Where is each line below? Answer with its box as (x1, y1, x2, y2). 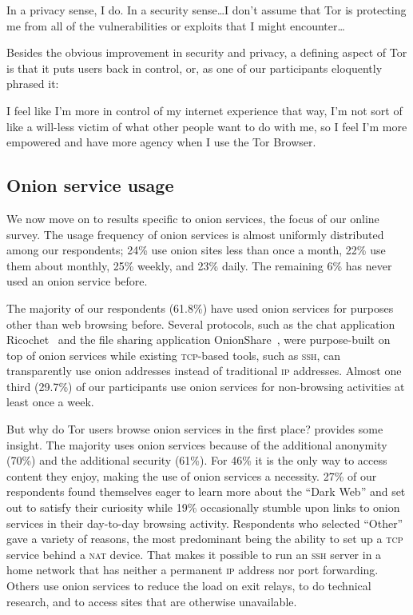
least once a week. (6, 393, 94, 410)
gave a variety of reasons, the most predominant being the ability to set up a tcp (6, 530, 403, 547)
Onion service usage (6, 173, 174, 198)
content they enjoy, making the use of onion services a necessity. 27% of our (6, 467, 377, 484)
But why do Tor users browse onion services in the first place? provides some (6, 421, 383, 437)
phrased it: (6, 75, 59, 92)
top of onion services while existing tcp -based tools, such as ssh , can (6, 346, 341, 363)
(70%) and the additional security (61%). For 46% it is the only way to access (6, 452, 387, 469)
